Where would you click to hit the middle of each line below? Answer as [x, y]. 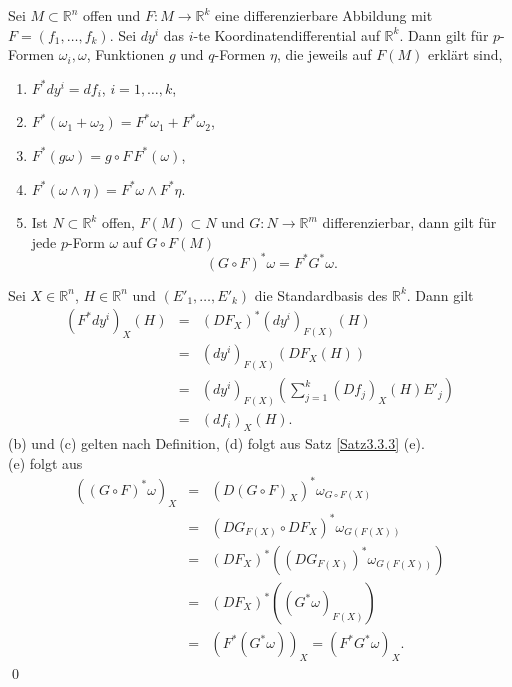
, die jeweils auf [324, 54]
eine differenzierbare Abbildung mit [324, 15]
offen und [112, 15]
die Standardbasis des [321, 294]
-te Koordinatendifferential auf [286, 34]
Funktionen [130, 54]
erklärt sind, [465, 54]
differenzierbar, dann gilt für [409, 222]
